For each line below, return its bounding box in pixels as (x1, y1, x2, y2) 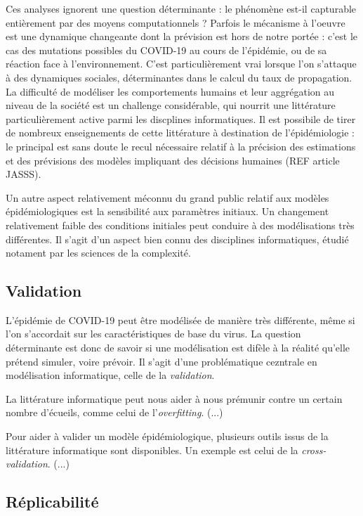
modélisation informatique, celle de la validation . (6, 368, 215, 382)
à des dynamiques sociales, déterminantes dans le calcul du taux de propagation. (6, 70, 352, 84)
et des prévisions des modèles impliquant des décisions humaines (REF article (6, 153, 340, 167)
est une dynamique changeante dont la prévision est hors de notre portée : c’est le (6, 29, 358, 44)
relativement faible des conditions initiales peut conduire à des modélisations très (6, 217, 355, 232)
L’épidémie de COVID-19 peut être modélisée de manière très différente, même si (6, 312, 355, 327)
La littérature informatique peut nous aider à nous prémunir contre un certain (6, 391, 343, 406)
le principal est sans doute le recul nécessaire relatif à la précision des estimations (6, 138, 356, 153)
